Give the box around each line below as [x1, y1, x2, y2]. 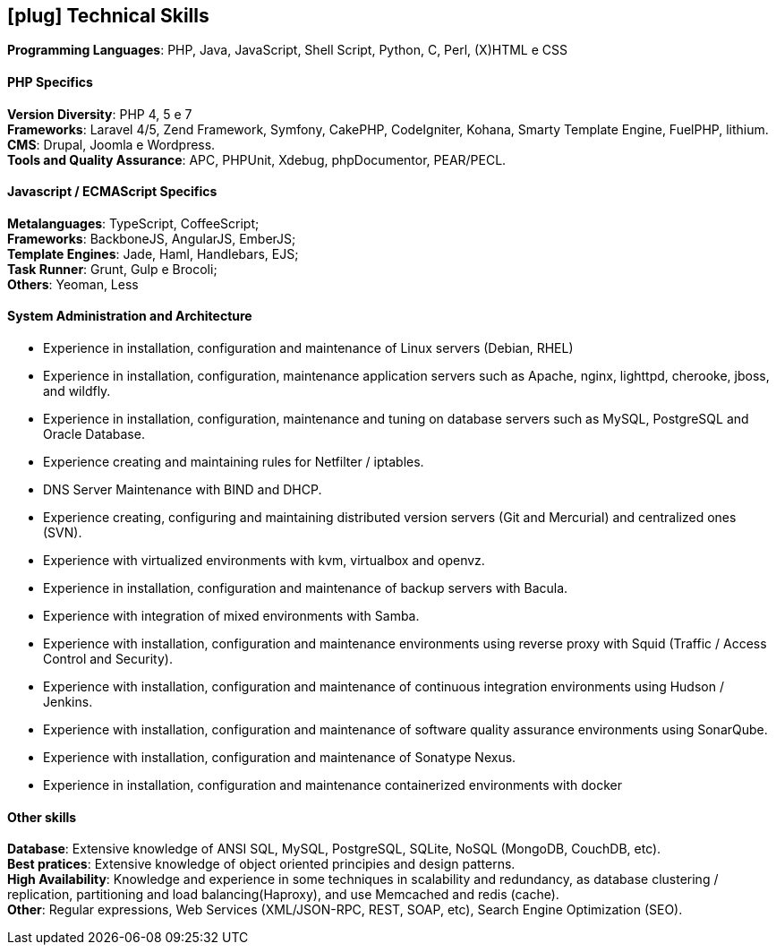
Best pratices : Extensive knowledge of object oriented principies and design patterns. [7, 856, 516, 872]
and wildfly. [43, 383, 111, 399]
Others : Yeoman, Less [7, 276, 139, 292]
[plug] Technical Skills [7, 4, 209, 27]
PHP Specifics [7, 74, 93, 90]
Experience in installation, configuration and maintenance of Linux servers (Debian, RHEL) [43, 340, 574, 356]
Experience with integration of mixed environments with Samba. [43, 608, 420, 624]
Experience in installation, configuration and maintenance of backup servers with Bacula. [43, 580, 568, 596]
